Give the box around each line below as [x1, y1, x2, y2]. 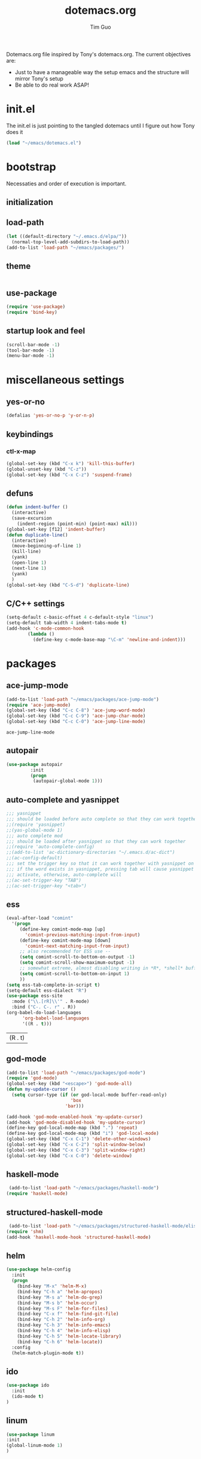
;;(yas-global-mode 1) [6, 827, 63, 833]
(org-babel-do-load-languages [6, 1010, 82, 1016]
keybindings [6, 429, 54, 439]
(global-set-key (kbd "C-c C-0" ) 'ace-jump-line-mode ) [6, 719, 146, 725]
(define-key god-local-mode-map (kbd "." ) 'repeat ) [6, 1125, 138, 1131]
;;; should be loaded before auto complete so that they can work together [6, 816, 199, 822]
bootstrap [6, 160, 56, 173]
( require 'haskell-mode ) [6, 1191, 68, 1196]
